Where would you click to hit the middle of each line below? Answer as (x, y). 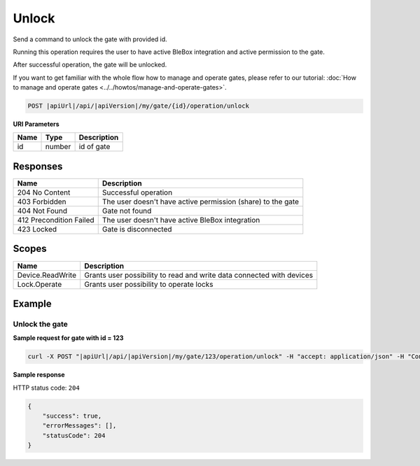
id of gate (94, 147)
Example (32, 303)
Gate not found (127, 211)
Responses (38, 166)
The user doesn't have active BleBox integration (181, 220)
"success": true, (72, 416)
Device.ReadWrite (47, 275)
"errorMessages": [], (79, 426)
